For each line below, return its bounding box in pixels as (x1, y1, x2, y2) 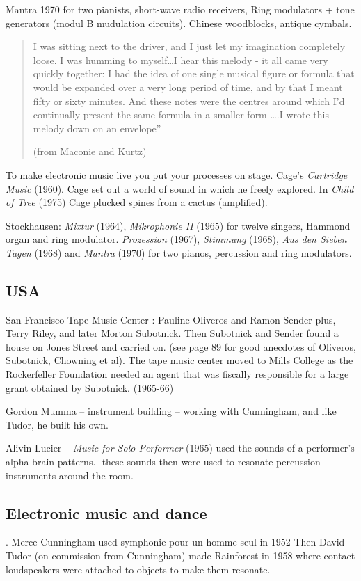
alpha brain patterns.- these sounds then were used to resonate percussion (6, 454, 321, 469)
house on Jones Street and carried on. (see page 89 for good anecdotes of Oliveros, (6, 339, 356, 353)
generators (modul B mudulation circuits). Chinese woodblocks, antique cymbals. (6, 15, 352, 30)
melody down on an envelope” (33, 120, 161, 135)
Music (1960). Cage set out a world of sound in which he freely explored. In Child (6, 181, 354, 196)
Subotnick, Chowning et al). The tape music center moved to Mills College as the (6, 353, 353, 367)
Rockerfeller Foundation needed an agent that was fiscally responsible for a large (6, 367, 349, 381)
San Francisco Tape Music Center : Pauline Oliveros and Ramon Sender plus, (6, 312, 336, 326)
